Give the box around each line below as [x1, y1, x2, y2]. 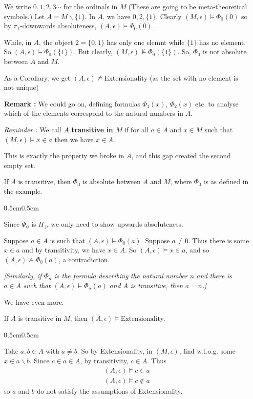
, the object [39, 37, 73, 47]
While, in [4, 37, 32, 47]
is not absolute [203, 46, 247, 57]
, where [170, 176, 192, 187]
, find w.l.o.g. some [179, 346, 235, 356]
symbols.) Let [4, 11, 45, 21]
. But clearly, [74, 46, 113, 57]
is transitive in [18, 313, 62, 323]
